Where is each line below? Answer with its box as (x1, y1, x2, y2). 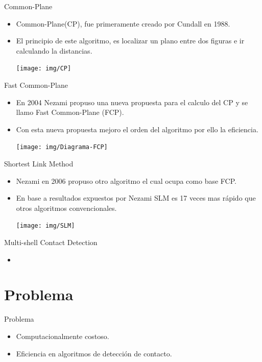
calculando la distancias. (16, 45, 92, 56)
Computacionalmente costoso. (16, 331, 109, 341)
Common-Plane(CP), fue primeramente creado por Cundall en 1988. (16, 18, 230, 29)
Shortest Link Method (4, 158, 74, 169)
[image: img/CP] (16, 65, 72, 73)
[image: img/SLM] (16, 222, 75, 230)
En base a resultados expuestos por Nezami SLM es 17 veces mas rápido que (16, 192, 256, 203)
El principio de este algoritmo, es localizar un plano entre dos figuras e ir (16, 35, 245, 46)
